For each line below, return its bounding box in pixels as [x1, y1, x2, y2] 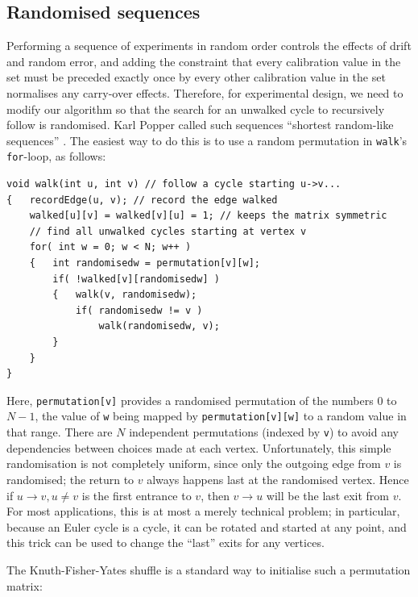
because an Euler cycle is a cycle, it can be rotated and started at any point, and [6, 518, 407, 535]
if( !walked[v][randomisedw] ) [52, 273, 220, 285]
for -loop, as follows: [6, 148, 106, 165]
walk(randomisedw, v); [98, 320, 220, 332]
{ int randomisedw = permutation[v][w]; [29, 257, 260, 269]
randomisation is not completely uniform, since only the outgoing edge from [6, 455, 381, 472]
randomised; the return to [6, 470, 135, 487]
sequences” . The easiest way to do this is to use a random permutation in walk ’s [6, 132, 408, 148]
